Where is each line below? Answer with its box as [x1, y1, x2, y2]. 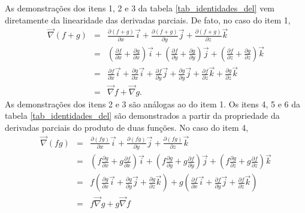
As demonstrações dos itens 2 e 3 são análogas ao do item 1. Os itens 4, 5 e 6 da [5, 97, 300, 110]
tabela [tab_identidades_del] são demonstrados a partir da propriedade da [5, 109, 280, 122]
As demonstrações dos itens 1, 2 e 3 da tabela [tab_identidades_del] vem [5, 2, 275, 14]
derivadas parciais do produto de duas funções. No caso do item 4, [5, 121, 249, 133]
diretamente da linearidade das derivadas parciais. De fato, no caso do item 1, [5, 13, 291, 26]
